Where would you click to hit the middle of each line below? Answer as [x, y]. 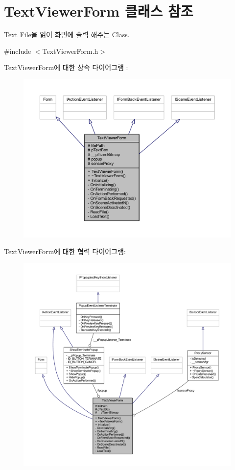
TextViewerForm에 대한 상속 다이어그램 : [66, 67]
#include [18, 51]
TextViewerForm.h [70, 51]
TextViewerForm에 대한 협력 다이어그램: [65, 251]
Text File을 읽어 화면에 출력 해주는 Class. [67, 35]
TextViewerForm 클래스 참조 [99, 11]
